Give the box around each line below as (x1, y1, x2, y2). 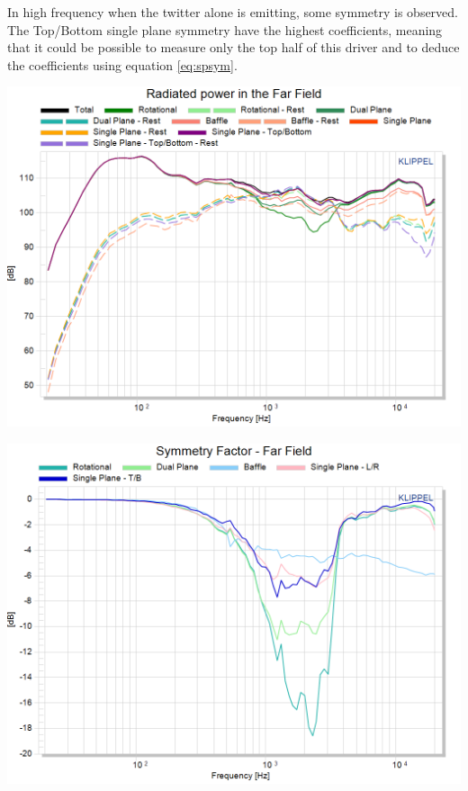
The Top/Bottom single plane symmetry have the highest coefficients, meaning (7, 20, 443, 39)
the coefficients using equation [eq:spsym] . (7, 55, 238, 74)
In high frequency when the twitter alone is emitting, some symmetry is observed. (7, 3, 459, 21)
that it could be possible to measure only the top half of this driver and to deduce (7, 38, 460, 57)
